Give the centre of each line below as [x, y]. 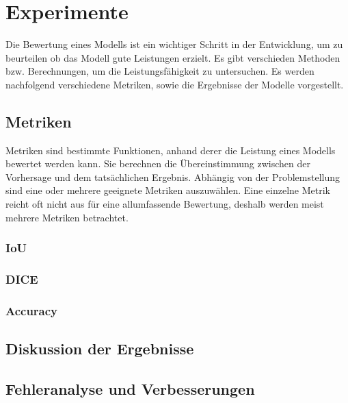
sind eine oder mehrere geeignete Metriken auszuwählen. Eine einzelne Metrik [168, 190]
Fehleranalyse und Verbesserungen [130, 388]
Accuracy [32, 310]
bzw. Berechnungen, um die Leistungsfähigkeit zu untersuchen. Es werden [160, 71]
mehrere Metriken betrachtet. [67, 217]
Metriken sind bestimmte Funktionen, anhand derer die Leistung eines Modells [171, 150]
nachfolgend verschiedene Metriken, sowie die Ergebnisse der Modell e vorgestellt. [175, 84]
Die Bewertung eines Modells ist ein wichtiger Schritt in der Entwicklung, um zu [174, 44]
